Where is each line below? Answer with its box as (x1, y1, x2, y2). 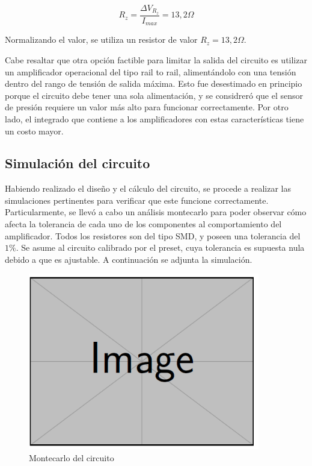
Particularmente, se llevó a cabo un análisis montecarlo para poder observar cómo (5, 206, 307, 218)
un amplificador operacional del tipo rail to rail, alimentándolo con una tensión (5, 65, 296, 78)
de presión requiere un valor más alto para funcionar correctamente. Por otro (5, 101, 289, 113)
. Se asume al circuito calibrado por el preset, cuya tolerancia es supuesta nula (16, 241, 305, 254)
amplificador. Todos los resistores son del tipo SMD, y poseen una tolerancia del (5, 229, 301, 242)
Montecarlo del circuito (29, 452, 114, 464)
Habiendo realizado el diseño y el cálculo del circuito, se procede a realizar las (5, 182, 291, 195)
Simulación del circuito (5, 154, 150, 172)
